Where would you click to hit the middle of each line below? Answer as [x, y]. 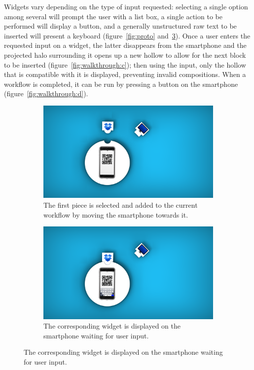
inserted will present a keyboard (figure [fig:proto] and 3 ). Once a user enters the [127, 35]
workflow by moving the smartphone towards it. [116, 214]
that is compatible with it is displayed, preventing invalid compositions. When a [125, 74]
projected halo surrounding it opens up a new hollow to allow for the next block [125, 55]
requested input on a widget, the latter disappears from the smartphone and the [125, 45]
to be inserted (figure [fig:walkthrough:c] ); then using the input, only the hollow [125, 64]
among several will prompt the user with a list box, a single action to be [113, 16]
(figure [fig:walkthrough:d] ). [46, 93]
